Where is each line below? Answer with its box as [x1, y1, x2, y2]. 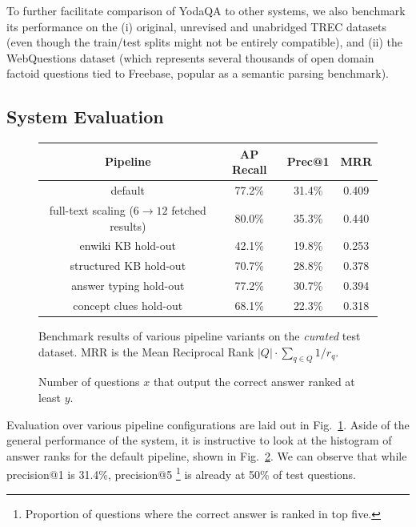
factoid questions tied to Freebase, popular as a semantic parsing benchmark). [6, 65, 389, 82]
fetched [171, 201, 206, 218]
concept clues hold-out [73, 296, 183, 313]
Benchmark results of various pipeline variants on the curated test [38, 328, 361, 344]
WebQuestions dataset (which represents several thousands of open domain [6, 49, 374, 66]
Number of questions [38, 373, 140, 390]
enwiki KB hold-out [79, 237, 176, 254]
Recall [231, 161, 267, 178]
